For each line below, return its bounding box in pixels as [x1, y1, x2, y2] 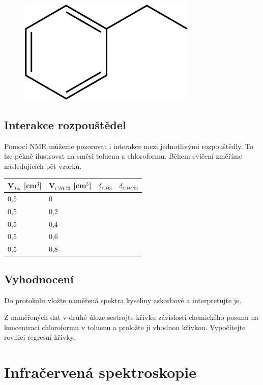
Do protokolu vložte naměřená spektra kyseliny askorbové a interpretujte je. [4, 294, 242, 305]
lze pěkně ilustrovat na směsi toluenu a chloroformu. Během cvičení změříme [4, 151, 242, 161]
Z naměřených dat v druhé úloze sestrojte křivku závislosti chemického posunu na [4, 312, 259, 322]
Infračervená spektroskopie [4, 362, 196, 382]
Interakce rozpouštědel [4, 116, 126, 132]
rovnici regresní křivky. [4, 332, 75, 342]
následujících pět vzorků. [4, 160, 82, 171]
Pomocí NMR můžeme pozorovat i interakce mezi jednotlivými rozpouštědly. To [4, 140, 253, 151]
